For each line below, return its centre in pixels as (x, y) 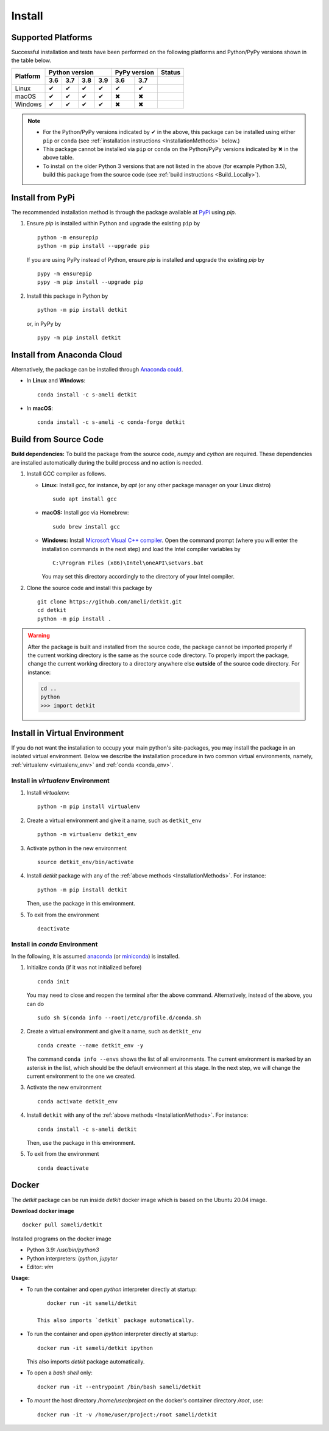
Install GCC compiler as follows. (66, 474)
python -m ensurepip (68, 237)
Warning (39, 636)
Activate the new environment (64, 1088)
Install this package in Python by (67, 296)
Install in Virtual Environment (68, 733)
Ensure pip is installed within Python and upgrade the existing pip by (113, 223)
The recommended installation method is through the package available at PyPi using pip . (124, 213)
